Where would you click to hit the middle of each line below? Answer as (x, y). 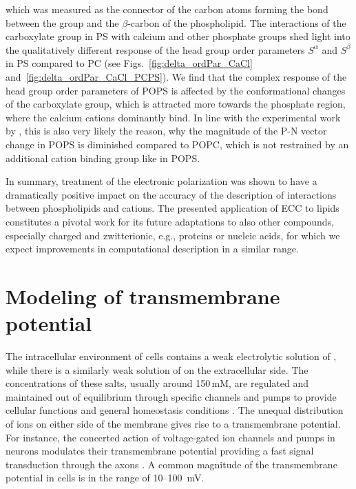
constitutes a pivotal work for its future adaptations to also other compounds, (170, 221)
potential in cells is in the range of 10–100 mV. (105, 478)
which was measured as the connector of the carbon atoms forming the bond (167, 9)
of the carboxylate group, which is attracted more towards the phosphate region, (176, 104)
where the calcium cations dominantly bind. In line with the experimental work (173, 117)
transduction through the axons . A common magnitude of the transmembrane (171, 464)
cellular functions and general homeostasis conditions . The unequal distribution (175, 410)
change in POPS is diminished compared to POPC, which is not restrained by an (177, 144)
